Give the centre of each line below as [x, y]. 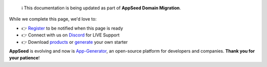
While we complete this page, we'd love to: [53, 19]
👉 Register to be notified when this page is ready [72, 28]
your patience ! [24, 58]
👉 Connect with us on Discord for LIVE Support [70, 35]
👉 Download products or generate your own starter [75, 42]
